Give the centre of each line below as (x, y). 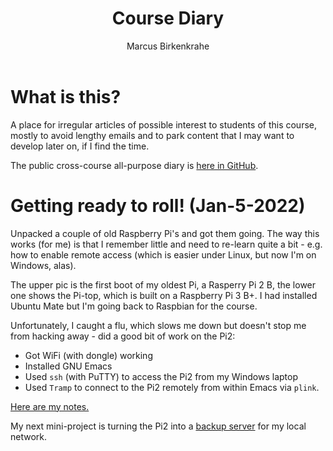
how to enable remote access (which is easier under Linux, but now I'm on (163, 254)
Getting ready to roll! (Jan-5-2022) (158, 205)
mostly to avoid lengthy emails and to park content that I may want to (152, 135)
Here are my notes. (50, 406)
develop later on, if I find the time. (80, 146)
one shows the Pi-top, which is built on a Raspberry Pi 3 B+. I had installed (164, 295)
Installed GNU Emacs (68, 366)
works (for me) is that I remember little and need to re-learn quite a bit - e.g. (166, 244)
